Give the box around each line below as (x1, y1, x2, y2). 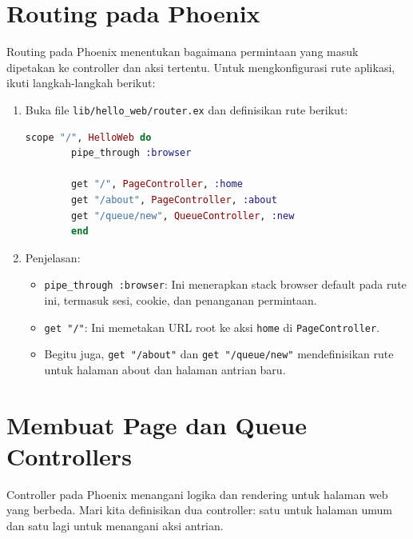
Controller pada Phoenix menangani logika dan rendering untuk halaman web (6, 485, 388, 502)
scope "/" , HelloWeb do (25, 131, 152, 143)
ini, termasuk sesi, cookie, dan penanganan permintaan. (44, 291, 317, 308)
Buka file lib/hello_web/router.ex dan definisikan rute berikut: (25, 101, 348, 118)
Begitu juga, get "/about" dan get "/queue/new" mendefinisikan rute (44, 345, 394, 362)
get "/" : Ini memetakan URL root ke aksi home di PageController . (44, 318, 380, 335)
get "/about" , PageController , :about (71, 194, 277, 206)
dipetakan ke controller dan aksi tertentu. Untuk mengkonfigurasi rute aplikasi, (6, 58, 395, 75)
